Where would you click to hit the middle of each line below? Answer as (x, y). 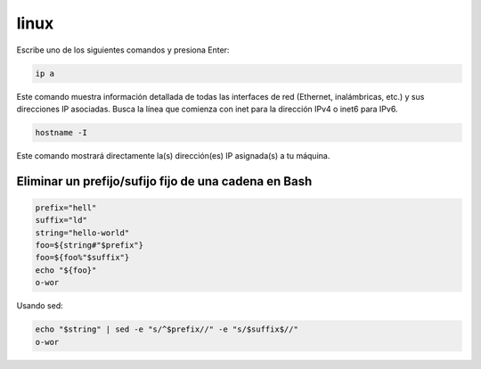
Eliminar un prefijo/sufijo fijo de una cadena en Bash (164, 181)
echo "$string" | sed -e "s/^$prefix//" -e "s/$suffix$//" (167, 329)
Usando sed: (40, 306)
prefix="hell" (66, 208)
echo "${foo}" (66, 270)
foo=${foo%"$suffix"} (82, 258)
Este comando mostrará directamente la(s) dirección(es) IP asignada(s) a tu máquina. (173, 155)
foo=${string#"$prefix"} (90, 246)
